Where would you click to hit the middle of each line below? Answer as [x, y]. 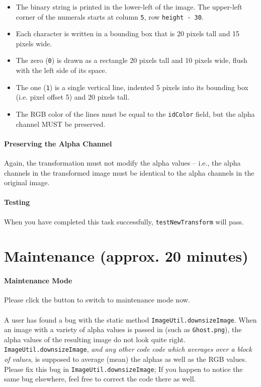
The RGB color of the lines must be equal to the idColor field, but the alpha [135, 113]
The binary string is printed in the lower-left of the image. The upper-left [129, 7]
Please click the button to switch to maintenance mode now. [97, 300]
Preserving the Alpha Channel [58, 143]
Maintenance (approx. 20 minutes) [126, 256]
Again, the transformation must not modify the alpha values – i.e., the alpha [122, 162]
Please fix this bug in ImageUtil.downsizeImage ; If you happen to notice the [123, 369]
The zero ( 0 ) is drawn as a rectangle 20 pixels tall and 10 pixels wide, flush [132, 60]
